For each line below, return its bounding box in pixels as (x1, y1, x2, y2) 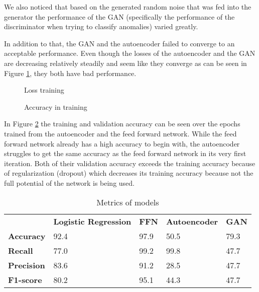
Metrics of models (96, 196, 159, 208)
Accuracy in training (24, 101, 87, 112)
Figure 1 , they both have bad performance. (4, 67, 137, 78)
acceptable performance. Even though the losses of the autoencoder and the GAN (4, 48, 255, 58)
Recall (8, 244, 33, 256)
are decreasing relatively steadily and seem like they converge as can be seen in (4, 57, 247, 68)
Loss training (24, 85, 64, 95)
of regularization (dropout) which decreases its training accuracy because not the (4, 168, 253, 178)
